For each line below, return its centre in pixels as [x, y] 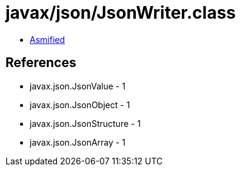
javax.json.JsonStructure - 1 [85, 123]
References [41, 63]
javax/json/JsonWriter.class [121, 13]
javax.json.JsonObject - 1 [80, 105]
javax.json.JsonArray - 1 [78, 142]
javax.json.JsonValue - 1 [78, 86]
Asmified [48, 39]
